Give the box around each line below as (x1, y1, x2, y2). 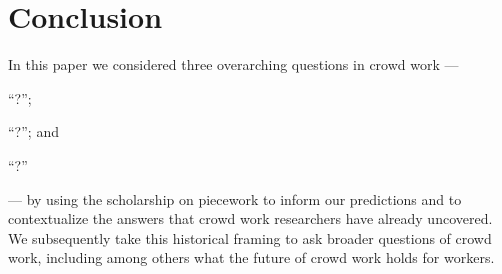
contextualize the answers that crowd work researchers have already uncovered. (8, 208, 493, 229)
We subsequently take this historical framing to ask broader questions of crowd (8, 227, 492, 248)
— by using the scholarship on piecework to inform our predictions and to (8, 188, 462, 209)
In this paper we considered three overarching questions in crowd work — (8, 54, 459, 75)
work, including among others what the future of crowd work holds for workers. (8, 247, 495, 268)
